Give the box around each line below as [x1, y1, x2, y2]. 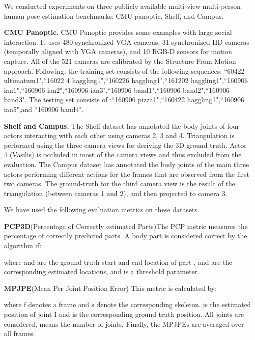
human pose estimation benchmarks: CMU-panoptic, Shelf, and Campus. [4, 10, 224, 21]
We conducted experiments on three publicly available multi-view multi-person [4, 1, 241, 11]
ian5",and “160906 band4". [4, 104, 84, 114]
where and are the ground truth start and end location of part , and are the [4, 256, 232, 267]
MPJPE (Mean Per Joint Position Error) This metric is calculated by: [4, 283, 217, 293]
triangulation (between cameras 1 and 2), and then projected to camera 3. [4, 188, 227, 198]
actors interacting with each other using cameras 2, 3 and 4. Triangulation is [4, 130, 235, 141]
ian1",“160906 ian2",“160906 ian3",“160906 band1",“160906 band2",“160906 [4, 85, 230, 95]
